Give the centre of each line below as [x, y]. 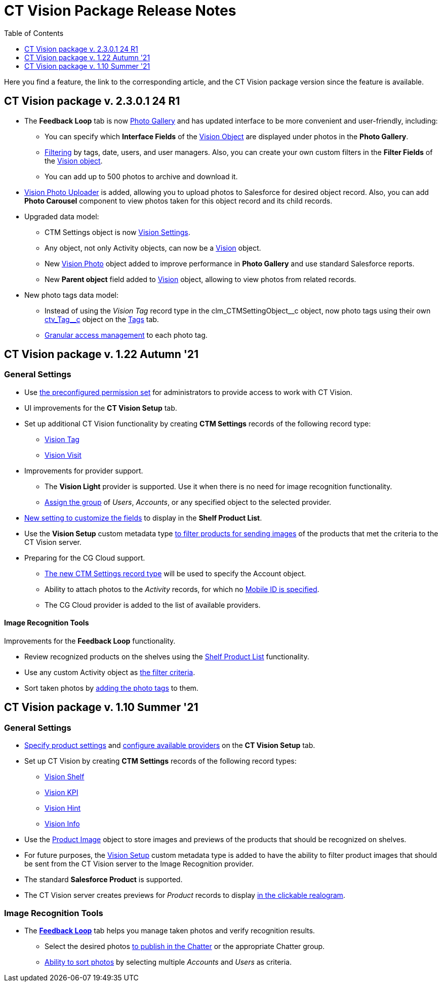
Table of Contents [34, 33]
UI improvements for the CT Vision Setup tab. [101, 408]
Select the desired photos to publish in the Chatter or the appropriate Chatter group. [185, 946]
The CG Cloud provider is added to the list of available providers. [153, 605]
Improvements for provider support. [84, 470]
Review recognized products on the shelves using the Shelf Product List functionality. [167, 657]
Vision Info [62, 824]
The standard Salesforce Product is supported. [104, 880]
